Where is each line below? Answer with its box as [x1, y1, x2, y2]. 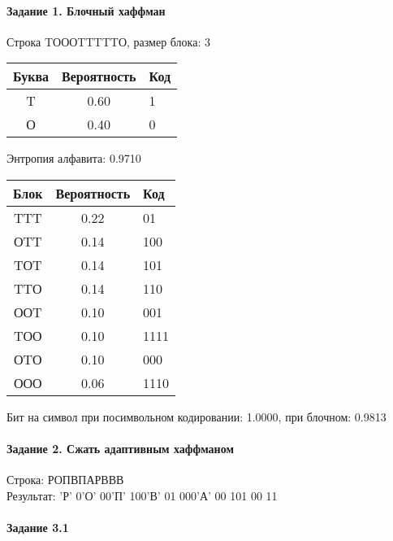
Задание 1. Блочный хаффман [6, 2, 166, 19]
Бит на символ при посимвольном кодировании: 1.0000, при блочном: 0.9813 [6, 408, 387, 425]
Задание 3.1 [6, 519, 69, 536]
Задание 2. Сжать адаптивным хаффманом [6, 440, 234, 457]
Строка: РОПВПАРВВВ [6, 471, 124, 488]
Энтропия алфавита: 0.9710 [6, 150, 141, 167]
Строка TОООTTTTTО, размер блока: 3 [6, 33, 210, 50]
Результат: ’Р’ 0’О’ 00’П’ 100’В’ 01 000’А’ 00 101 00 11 [6, 486, 278, 504]
